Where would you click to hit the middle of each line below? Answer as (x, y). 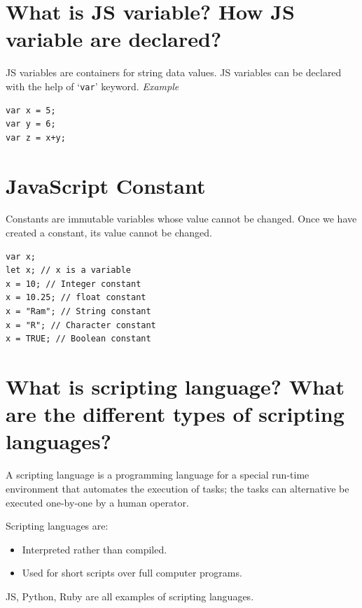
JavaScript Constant (106, 185)
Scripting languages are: (57, 526)
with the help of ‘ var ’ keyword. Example (92, 86)
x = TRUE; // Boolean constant (78, 339)
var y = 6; (31, 124)
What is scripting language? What (175, 386)
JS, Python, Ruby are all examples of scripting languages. (130, 596)
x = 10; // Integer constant (74, 284)
